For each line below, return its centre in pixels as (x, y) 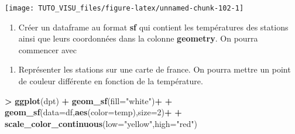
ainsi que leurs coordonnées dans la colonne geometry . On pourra (138, 38)
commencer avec (47, 49)
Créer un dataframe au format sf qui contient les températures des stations (153, 27)
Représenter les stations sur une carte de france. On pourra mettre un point (155, 69)
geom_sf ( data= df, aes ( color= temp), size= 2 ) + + (93, 112)
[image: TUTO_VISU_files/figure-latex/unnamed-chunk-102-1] (124, 8)
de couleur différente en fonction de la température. (111, 81)
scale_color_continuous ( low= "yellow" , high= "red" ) (101, 123)
